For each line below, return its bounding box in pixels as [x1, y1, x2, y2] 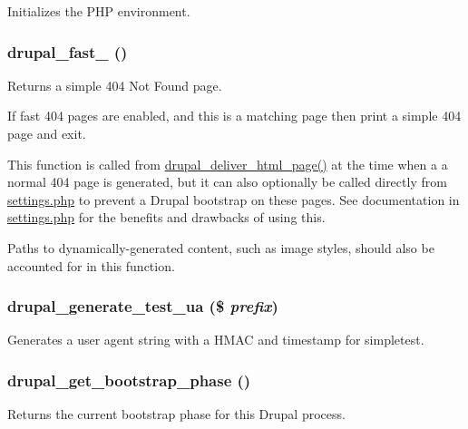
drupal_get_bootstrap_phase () [7, 368, 251, 391]
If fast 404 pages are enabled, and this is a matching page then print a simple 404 [7, 106, 462, 125]
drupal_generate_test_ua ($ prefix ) [7, 295, 278, 317]
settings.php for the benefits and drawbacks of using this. [7, 208, 326, 227]
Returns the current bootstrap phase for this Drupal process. [7, 405, 346, 424]
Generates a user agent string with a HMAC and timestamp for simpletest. [7, 330, 424, 349]
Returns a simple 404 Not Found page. [7, 75, 222, 94]
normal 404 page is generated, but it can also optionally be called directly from [7, 172, 447, 191]
